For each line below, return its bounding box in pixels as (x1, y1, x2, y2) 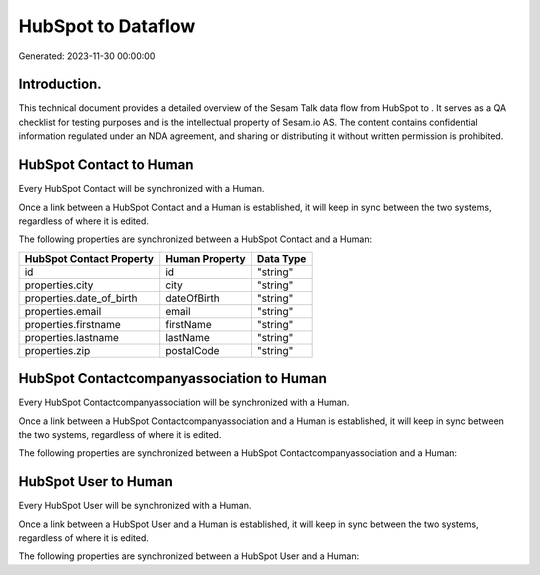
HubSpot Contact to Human (18, 156, 194, 174)
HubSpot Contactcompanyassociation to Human (18, 370, 327, 387)
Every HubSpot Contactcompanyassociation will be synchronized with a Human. (18, 396, 350, 409)
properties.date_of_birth (24, 291, 139, 305)
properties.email (24, 304, 102, 318)
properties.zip (24, 343, 91, 357)
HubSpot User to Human (18, 473, 174, 490)
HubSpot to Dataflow (18, 15, 196, 37)
